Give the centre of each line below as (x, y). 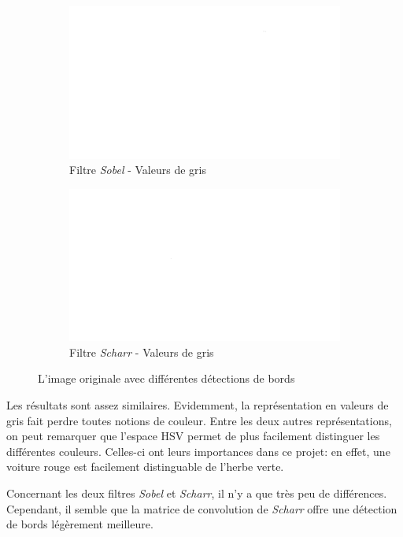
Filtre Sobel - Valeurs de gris (138, 170)
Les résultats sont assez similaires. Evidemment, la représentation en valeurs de (198, 404)
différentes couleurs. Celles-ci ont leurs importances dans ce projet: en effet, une (198, 451)
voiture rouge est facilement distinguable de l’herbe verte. (145, 467)
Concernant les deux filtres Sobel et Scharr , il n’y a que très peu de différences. (197, 493)
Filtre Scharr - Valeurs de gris (142, 352)
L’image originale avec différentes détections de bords (166, 378)
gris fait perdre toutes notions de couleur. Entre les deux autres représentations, (199, 420)
